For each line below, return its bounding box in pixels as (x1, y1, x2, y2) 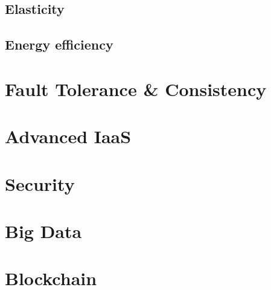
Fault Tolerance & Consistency (5, 76, 267, 101)
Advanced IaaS (5, 124, 132, 149)
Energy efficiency (5, 35, 113, 54)
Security (5, 171, 75, 196)
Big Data (5, 218, 82, 243)
